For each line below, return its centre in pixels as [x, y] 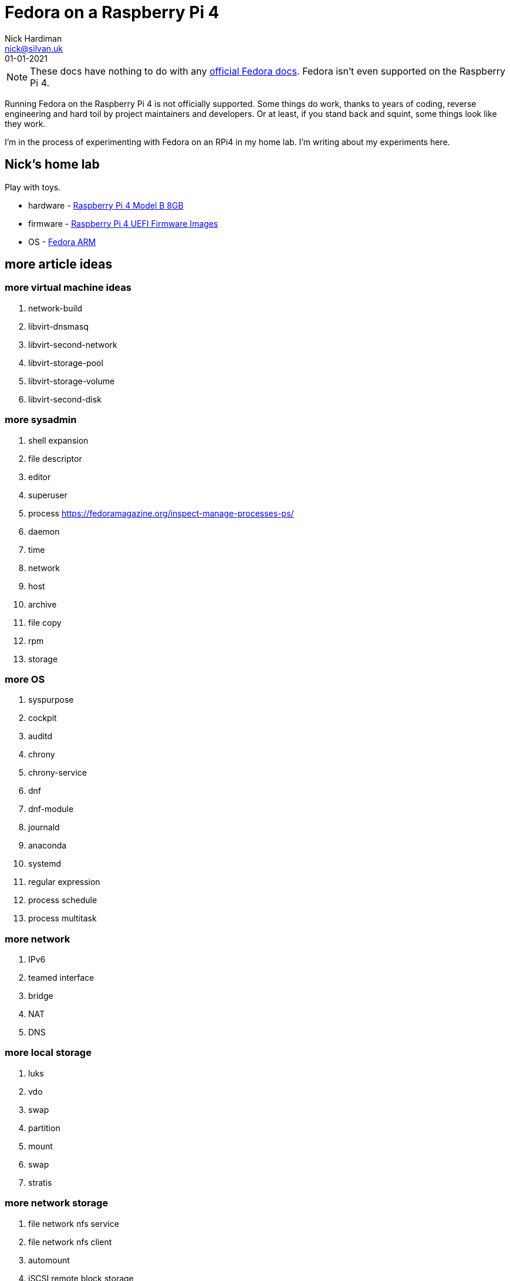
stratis [40, 1182]
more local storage [48, 1053]
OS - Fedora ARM [62, 242]
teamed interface [61, 978]
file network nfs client [70, 1242]
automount [49, 1260]
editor [40, 477]
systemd [45, 864]
